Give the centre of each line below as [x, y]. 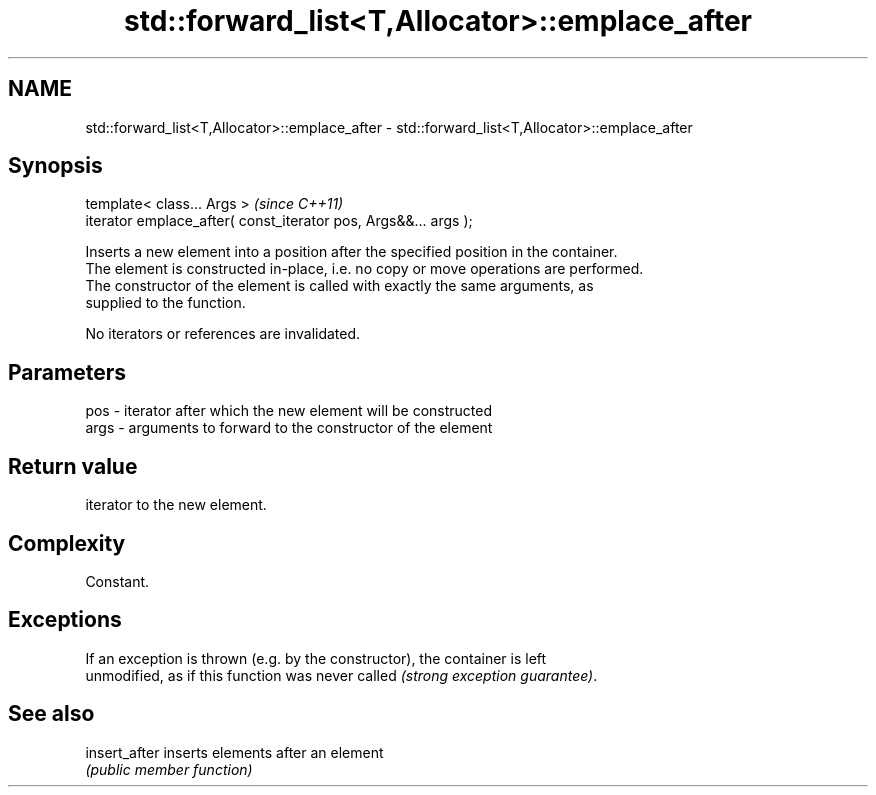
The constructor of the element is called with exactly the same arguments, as [339, 286]
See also [51, 714]
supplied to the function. [165, 303]
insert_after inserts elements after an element [234, 752]
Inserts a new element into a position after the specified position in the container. [351, 252]
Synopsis [55, 166]
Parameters [67, 372]
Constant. [117, 581]
